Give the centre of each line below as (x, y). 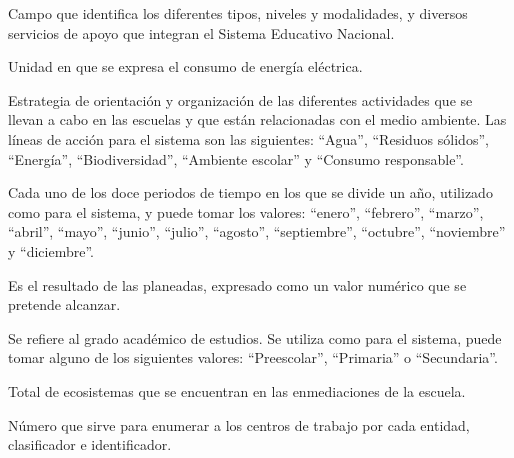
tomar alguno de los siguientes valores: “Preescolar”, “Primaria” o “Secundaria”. (253, 357)
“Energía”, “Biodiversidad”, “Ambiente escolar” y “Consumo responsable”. (236, 158)
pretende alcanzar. (64, 304)
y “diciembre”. (51, 250)
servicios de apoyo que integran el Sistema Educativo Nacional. (201, 32)
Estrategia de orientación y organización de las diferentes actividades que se (240, 99)
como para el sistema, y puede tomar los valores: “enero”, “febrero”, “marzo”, (246, 211)
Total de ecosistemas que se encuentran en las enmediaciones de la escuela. (237, 390)
